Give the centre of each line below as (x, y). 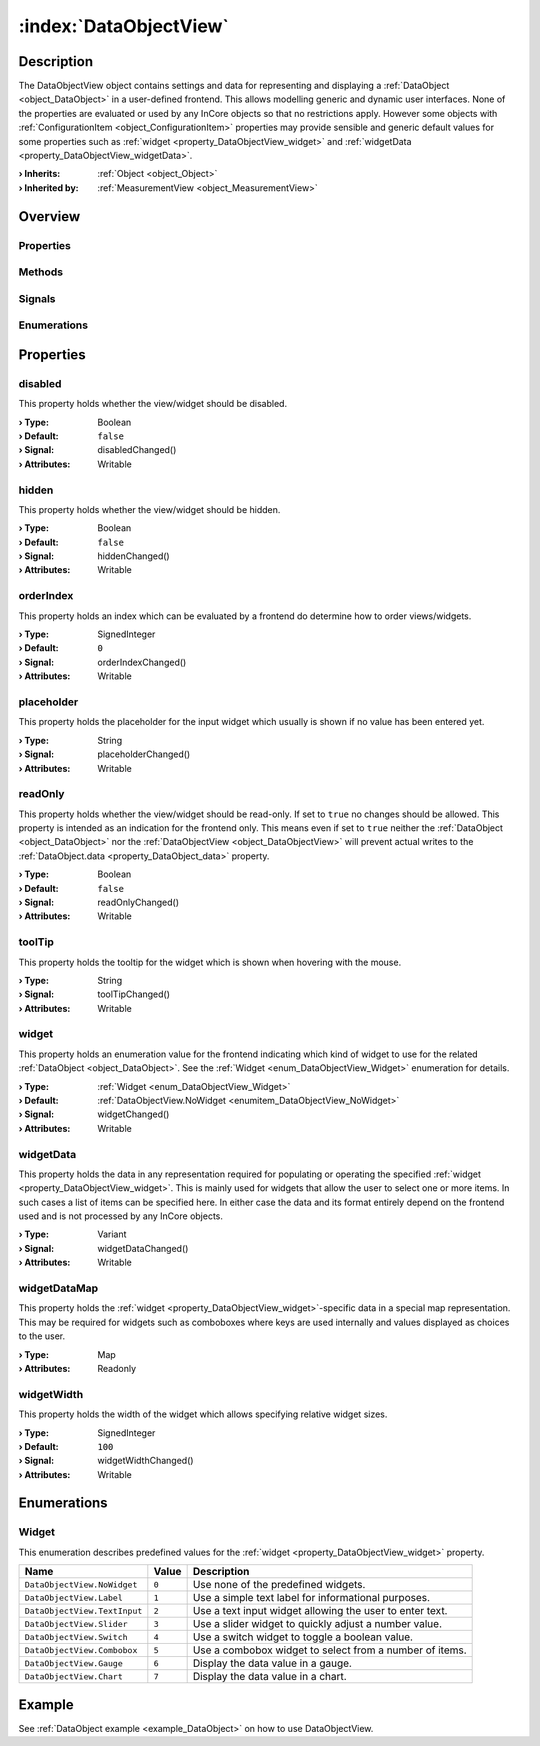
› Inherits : (39, 174)
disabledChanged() (137, 450)
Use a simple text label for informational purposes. (311, 1598)
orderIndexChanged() (142, 662)
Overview (49, 216)
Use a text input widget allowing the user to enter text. (320, 1611)
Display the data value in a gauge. (272, 1663)
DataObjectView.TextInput (83, 1610)
